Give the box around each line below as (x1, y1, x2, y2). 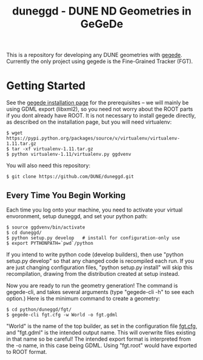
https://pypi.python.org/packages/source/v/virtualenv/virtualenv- (6, 135, 181, 142)
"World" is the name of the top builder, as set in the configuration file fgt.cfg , (6, 322, 198, 330)
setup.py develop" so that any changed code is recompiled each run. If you (6, 257, 195, 264)
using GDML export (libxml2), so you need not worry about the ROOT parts (6, 105, 193, 113)
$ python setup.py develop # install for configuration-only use (6, 235, 181, 241)
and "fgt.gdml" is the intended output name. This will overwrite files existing (6, 328, 196, 336)
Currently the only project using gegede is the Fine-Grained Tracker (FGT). (6, 58, 193, 65)
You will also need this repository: (6, 162, 91, 169)
